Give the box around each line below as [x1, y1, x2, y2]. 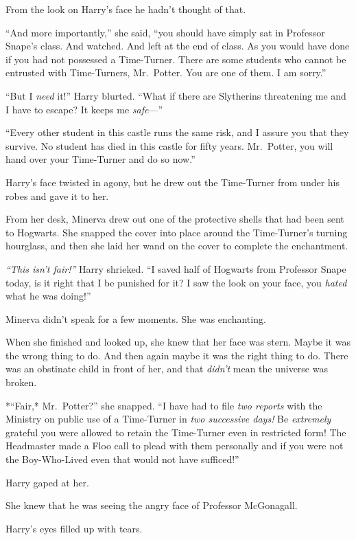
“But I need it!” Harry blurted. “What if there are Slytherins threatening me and [5, 88, 346, 102]
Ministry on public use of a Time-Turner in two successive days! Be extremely [5, 412, 331, 426]
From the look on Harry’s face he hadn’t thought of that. [5, 2, 246, 16]
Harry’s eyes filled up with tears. [5, 521, 143, 535]
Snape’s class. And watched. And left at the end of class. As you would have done [5, 38, 350, 53]
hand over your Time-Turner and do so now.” [5, 152, 195, 166]
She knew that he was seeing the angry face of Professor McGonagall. [5, 498, 298, 513]
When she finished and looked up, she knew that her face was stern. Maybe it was [5, 335, 351, 349]
